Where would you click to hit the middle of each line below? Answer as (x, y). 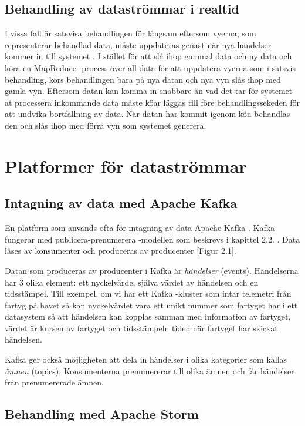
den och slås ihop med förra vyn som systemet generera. (106, 125)
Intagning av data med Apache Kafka (121, 203)
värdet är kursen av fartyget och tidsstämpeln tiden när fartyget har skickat (141, 328)
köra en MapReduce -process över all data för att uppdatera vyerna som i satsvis (150, 67)
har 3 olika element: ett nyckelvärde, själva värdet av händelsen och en (132, 282)
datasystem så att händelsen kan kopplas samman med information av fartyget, (148, 316)
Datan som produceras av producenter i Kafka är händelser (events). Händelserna (152, 270)
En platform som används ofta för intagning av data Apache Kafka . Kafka (140, 228)
